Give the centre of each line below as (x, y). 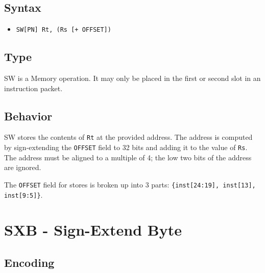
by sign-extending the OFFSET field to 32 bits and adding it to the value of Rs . (126, 147)
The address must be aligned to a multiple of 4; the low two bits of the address (128, 157)
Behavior (28, 115)
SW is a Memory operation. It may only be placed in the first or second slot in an (132, 78)
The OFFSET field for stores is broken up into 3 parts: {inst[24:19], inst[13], (130, 184)
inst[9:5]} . (23, 194)
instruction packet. (33, 88)
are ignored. (23, 167)
